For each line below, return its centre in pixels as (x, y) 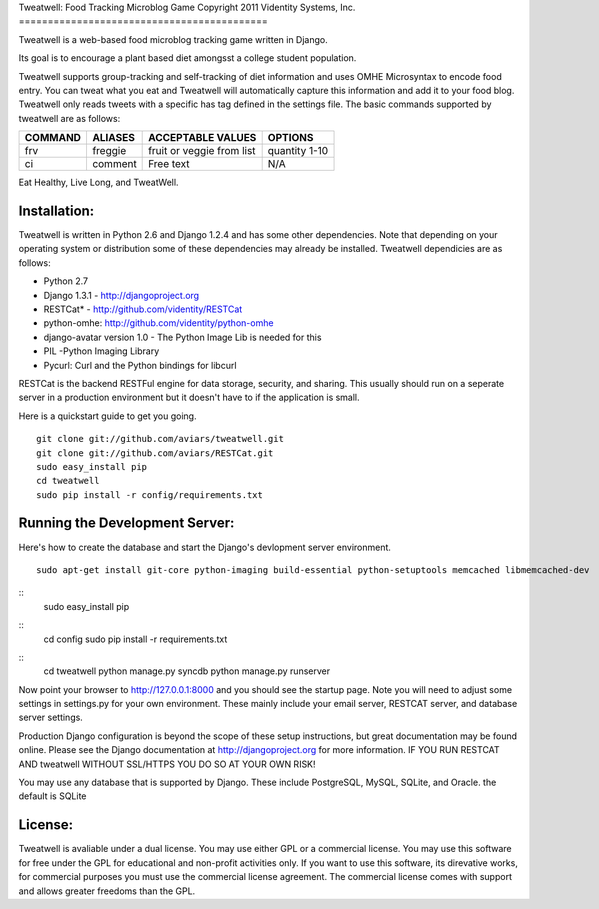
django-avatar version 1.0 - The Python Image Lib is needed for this (182, 337)
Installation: (56, 210)
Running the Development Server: (126, 523)
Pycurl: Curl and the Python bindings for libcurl (140, 365)
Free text (169, 164)
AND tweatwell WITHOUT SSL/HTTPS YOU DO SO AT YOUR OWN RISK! (167, 764)
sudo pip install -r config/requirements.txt (150, 494)
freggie (109, 151)
